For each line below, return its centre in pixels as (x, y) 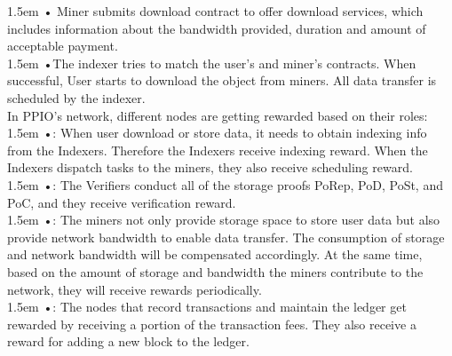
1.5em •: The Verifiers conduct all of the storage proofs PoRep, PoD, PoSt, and (225, 184)
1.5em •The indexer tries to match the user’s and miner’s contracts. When (212, 63)
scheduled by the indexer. (76, 97)
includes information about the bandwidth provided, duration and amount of (217, 28)
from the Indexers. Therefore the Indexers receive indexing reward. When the (218, 150)
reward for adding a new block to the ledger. (128, 341)
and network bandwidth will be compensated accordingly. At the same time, (215, 254)
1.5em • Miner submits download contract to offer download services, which (215, 11)
